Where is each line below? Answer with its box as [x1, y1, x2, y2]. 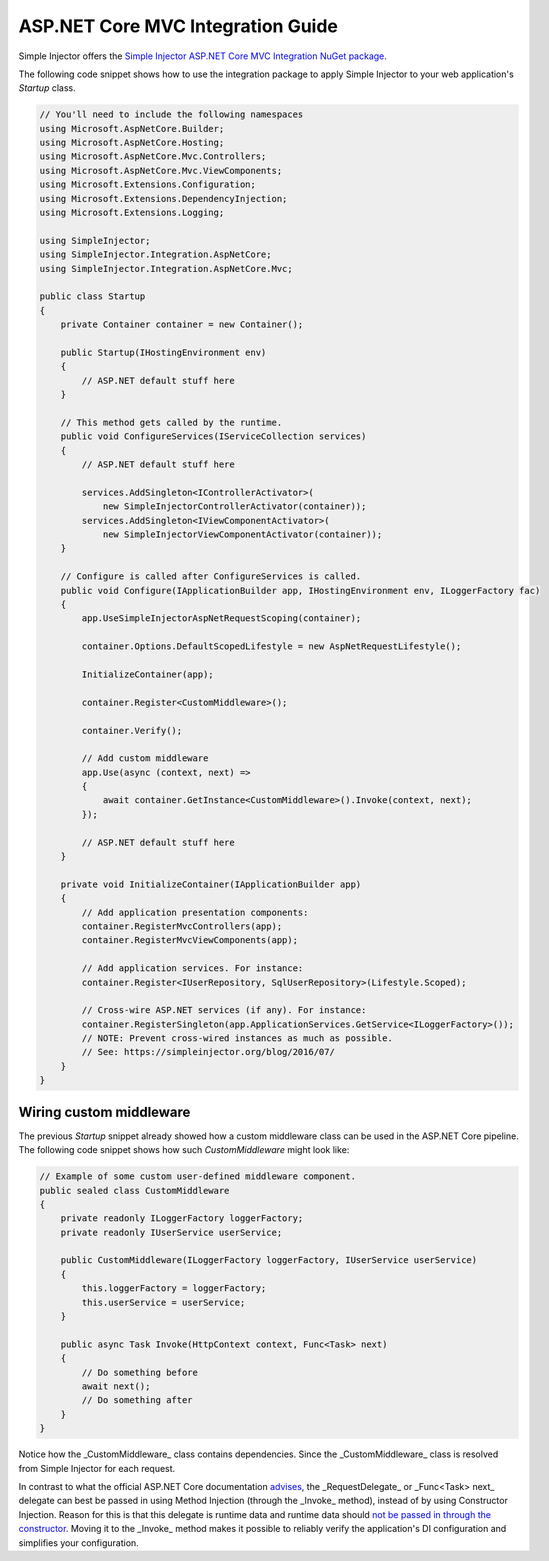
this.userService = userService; [81, 1296, 246, 1308]
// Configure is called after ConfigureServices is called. [60, 571, 362, 582]
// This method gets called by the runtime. [60, 416, 283, 428]
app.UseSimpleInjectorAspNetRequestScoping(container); [81, 613, 362, 624]
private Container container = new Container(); [60, 319, 304, 330]
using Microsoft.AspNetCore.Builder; [39, 123, 225, 134]
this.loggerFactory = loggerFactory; [81, 1283, 267, 1294]
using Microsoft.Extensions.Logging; [39, 207, 225, 219]
